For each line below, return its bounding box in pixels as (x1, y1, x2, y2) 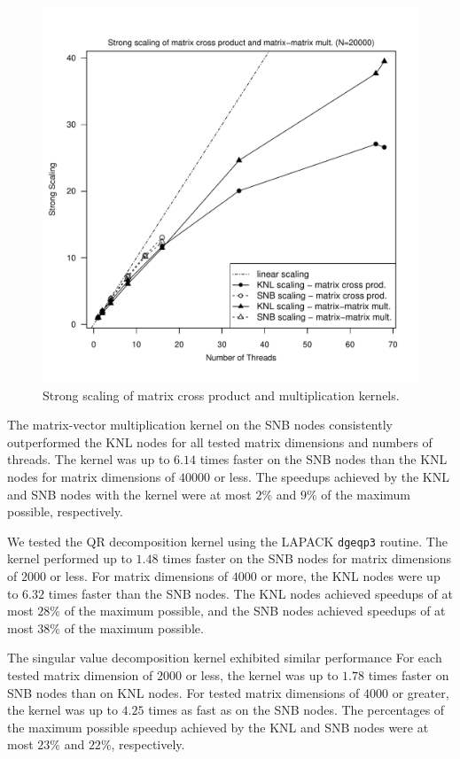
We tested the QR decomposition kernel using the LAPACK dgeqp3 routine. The (7, 531, 448, 550)
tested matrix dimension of (7, 665, 153, 684)
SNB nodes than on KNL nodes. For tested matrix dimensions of (7, 683, 360, 701)
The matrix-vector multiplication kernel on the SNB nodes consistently (7, 415, 393, 434)
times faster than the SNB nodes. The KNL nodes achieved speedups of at (48, 584, 453, 602)
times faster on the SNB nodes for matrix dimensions (162, 549, 451, 568)
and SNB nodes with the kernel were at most (7, 484, 252, 503)
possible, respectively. (7, 502, 123, 521)
